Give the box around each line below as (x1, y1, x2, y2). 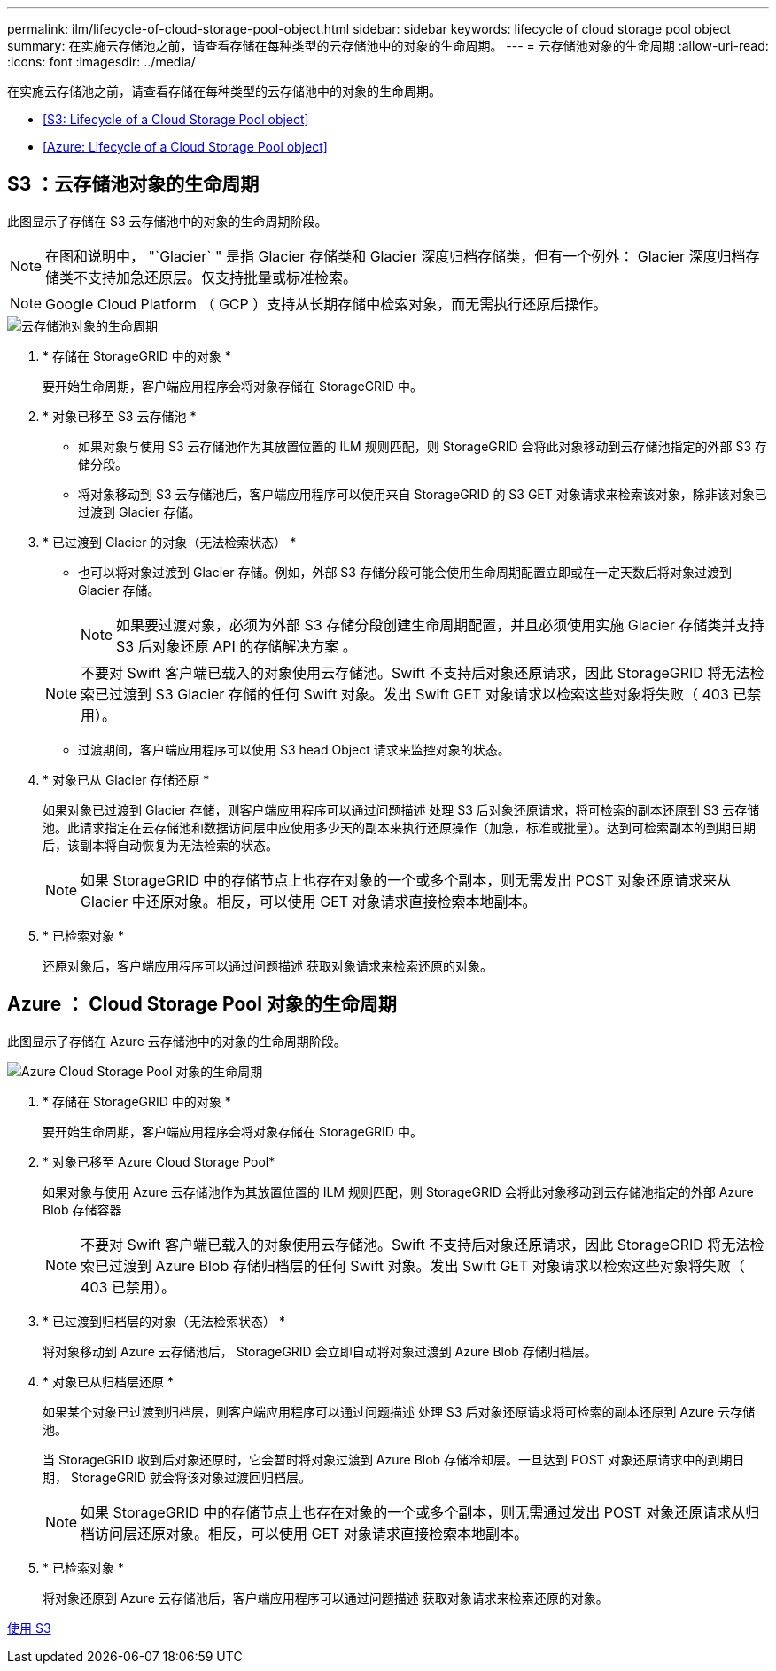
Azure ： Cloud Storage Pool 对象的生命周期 (7, 993, 397, 1016)
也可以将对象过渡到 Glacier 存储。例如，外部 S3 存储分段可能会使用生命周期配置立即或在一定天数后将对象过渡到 (78, 564, 732, 580)
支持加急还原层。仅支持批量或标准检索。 (88, 268, 358, 286)
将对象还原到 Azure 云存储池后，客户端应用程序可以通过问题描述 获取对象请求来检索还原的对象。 (43, 1589, 609, 1605)
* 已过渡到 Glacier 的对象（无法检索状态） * (43, 534, 297, 550)
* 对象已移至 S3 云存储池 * (43, 408, 197, 424)
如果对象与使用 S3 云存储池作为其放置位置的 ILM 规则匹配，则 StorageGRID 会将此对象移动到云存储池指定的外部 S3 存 (78, 438, 768, 454)
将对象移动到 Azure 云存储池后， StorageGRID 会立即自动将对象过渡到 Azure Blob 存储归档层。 (43, 1343, 597, 1359)
